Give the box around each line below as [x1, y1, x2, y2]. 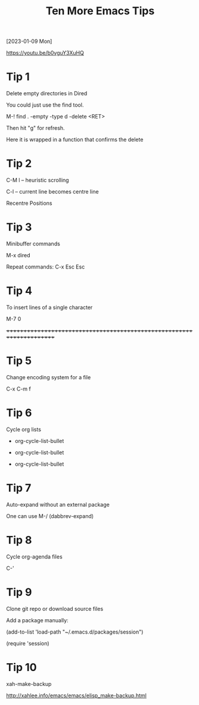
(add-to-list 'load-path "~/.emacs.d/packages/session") [6, 628, 144, 635]
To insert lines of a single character [6, 304, 93, 311]
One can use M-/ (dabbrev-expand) [6, 512, 94, 519]
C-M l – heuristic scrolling [6, 177, 70, 184]
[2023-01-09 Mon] [6, 38, 52, 45]
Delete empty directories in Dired [6, 90, 88, 97]
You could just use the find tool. [6, 101, 84, 108]
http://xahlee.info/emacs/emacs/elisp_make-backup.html [6, 692, 147, 699]
